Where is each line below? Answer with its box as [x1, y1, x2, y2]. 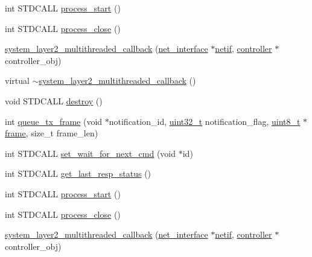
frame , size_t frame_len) [5, 127, 98, 139]
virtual [5, 74, 30, 87]
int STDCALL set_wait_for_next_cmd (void [5, 147, 176, 159]
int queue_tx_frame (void [5, 115, 103, 127]
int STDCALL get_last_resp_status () [5, 167, 151, 180]
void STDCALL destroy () [5, 94, 103, 107]
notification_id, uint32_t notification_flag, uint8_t [109, 115, 301, 127]
